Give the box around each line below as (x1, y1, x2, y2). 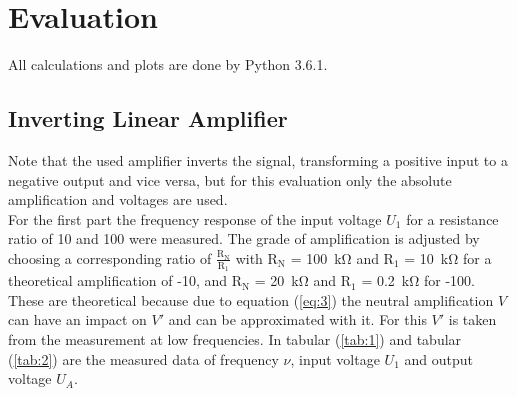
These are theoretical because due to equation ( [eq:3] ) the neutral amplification (8, 289, 494, 310)
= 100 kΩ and (290, 247, 379, 268)
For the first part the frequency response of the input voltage (8, 208, 382, 229)
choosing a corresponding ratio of (8, 247, 212, 268)
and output (404, 348, 473, 369)
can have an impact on (8, 309, 147, 330)
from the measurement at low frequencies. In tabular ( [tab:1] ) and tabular (8, 328, 462, 349)
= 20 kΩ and (254, 270, 337, 291)
